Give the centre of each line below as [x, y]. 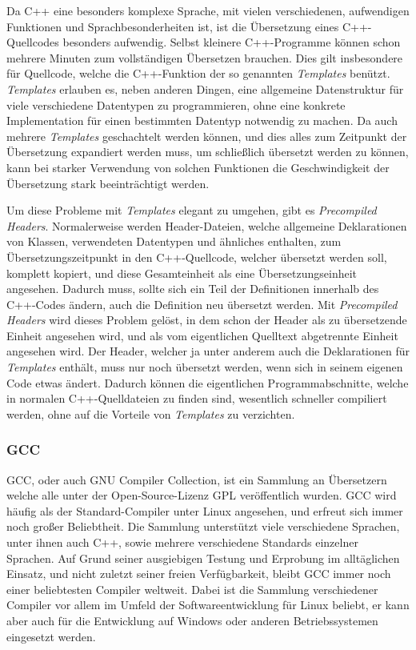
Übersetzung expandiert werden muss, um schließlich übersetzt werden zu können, [208, 152]
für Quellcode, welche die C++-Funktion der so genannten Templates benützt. [198, 73]
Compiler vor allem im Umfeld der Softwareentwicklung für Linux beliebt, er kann [208, 605]
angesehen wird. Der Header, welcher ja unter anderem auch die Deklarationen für [208, 351]
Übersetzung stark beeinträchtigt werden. [108, 183]
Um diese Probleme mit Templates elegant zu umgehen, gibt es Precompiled [192, 210]
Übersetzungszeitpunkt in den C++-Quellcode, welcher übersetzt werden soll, [197, 257]
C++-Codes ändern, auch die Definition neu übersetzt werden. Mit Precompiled [202, 304]
